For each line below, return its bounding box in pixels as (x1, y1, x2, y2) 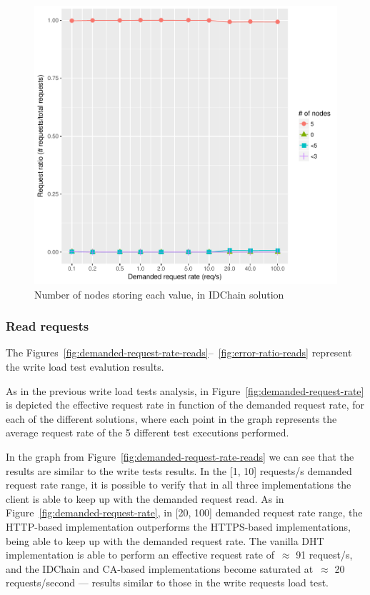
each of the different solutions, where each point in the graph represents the (6, 411, 337, 426)
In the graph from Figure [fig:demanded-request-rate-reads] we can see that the (6, 449, 354, 464)
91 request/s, (296, 547, 353, 562)
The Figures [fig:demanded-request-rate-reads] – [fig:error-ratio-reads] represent (6, 345, 352, 360)
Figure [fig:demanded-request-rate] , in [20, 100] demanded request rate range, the (6, 505, 363, 520)
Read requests (6, 317, 89, 335)
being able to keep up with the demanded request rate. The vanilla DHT (6, 533, 324, 548)
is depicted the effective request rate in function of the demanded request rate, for (6, 397, 365, 412)
